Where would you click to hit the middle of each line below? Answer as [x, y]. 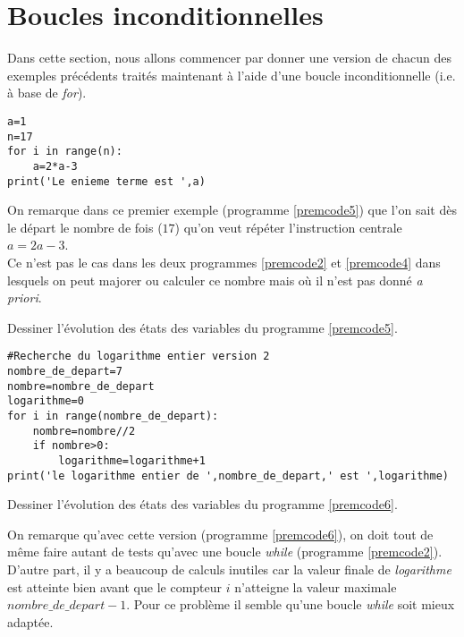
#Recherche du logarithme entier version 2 [139, 357]
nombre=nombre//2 [84, 431]
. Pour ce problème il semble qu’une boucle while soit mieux [291, 604]
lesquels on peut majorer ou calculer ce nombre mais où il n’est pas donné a [215, 280]
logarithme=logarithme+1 [132, 460]
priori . [25, 297]
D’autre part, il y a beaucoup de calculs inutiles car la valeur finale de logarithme [229, 569]
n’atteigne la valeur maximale [316, 586]
